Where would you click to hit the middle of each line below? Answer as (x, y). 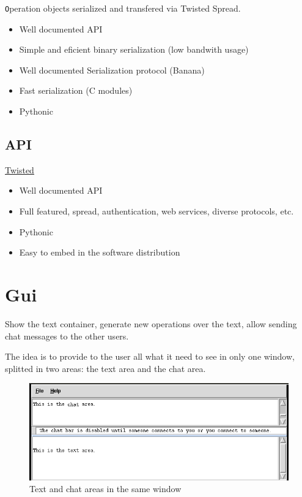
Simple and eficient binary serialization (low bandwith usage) (134, 49)
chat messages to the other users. (67, 336)
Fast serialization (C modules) (76, 90)
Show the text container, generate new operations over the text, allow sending (151, 323)
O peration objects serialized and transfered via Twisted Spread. (123, 8)
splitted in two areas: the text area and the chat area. (105, 368)
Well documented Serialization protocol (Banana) (112, 70)
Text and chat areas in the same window (105, 489)
